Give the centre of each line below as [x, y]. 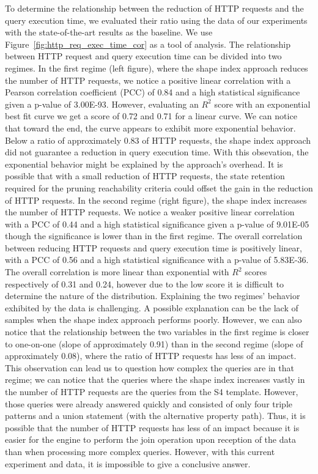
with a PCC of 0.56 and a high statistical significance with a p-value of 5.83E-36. [157, 260]
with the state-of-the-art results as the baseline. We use [109, 32]
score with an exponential [262, 104]
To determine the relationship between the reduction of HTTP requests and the [154, 8]
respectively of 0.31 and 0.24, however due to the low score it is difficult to [145, 283]
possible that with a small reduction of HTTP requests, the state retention [145, 176]
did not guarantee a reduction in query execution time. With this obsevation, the [157, 152]
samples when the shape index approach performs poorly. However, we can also [153, 320]
